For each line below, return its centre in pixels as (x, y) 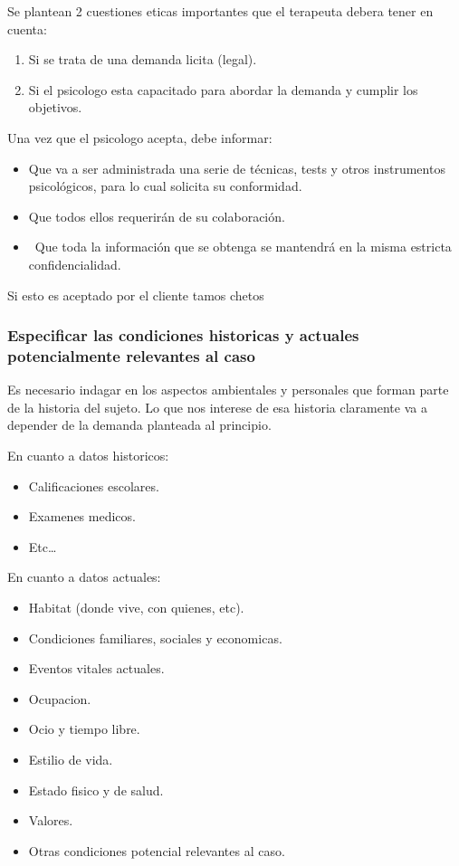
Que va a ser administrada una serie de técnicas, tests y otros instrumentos (237, 168)
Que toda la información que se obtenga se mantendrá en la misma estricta (243, 247)
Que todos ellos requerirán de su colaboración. (157, 216)
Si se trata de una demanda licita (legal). (143, 59)
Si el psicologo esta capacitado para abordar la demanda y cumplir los (223, 89)
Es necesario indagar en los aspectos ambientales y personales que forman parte (228, 390)
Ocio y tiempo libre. (84, 729)
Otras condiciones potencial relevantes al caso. (157, 850)
